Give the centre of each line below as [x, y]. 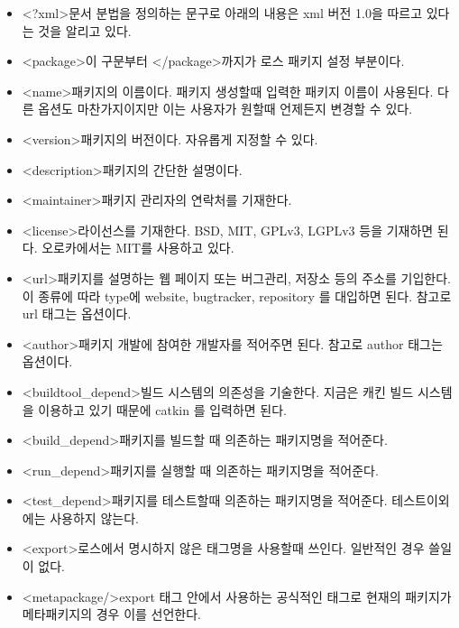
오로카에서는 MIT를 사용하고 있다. [138, 248]
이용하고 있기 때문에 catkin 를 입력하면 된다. [163, 409]
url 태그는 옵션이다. [77, 314]
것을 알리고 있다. [85, 30]
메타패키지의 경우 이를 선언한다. [111, 614]
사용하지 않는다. [94, 517]
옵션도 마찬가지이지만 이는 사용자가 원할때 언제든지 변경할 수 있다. [225, 109]
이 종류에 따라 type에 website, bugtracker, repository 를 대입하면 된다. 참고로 [237, 296]
